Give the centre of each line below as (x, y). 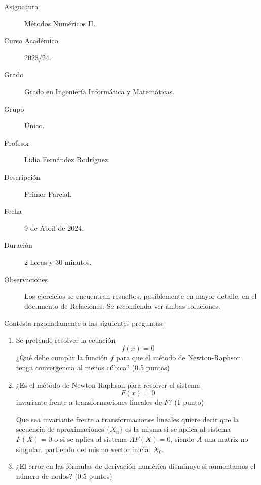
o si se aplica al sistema (91, 439)
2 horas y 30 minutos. (58, 262)
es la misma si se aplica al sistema (178, 429)
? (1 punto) (186, 402)
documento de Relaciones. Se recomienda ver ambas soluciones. (122, 306)
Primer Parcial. (48, 194)
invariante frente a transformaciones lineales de (89, 402)
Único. (34, 126)
